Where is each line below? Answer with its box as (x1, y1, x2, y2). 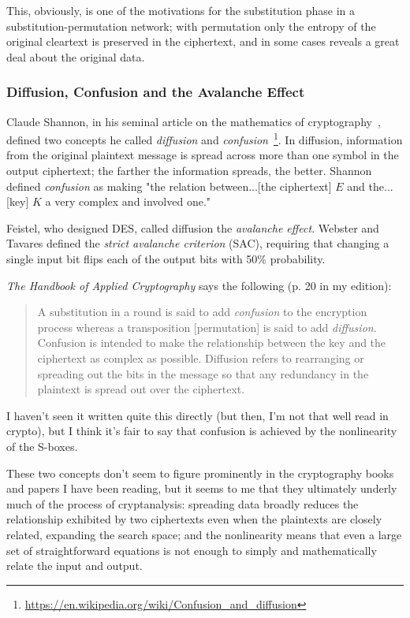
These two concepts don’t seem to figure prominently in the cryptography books (6, 464, 394, 481)
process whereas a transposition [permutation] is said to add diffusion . (37, 318, 377, 335)
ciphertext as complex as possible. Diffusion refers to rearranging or (37, 349, 364, 366)
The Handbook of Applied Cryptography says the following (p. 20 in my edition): (6, 277, 392, 293)
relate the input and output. (6, 557, 143, 574)
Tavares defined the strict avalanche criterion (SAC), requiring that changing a (6, 235, 389, 251)
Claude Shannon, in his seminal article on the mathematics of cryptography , (6, 113, 381, 129)
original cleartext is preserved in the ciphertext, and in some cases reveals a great (6, 33, 400, 50)
